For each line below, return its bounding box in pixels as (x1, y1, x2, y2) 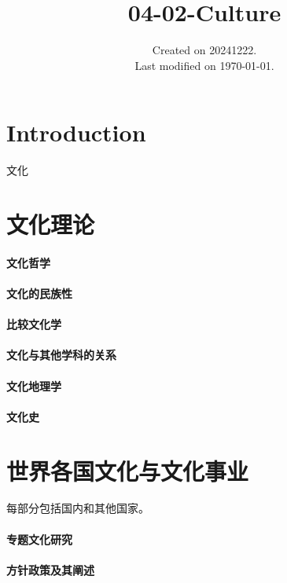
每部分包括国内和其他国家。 (6, 500, 149, 516)
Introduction (6, 116, 146, 148)
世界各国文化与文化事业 (6, 454, 249, 486)
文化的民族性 (6, 285, 72, 301)
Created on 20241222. (152, 42, 257, 58)
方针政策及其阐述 (6, 561, 94, 577)
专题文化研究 (6, 530, 72, 547)
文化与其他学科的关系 (6, 346, 116, 363)
